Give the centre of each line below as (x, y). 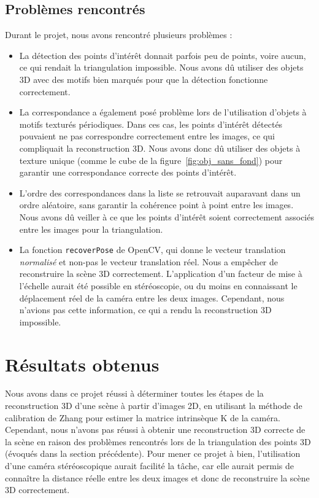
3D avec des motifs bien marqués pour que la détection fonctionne (144, 79)
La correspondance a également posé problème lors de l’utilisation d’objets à (163, 112)
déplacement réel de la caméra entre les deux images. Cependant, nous (152, 298)
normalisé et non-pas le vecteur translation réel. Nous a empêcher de (149, 261)
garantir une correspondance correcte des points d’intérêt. (128, 172)
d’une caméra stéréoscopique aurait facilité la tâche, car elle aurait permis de (149, 466)
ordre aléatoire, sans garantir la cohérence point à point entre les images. (156, 205)
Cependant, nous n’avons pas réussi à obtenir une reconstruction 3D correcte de (155, 430)
